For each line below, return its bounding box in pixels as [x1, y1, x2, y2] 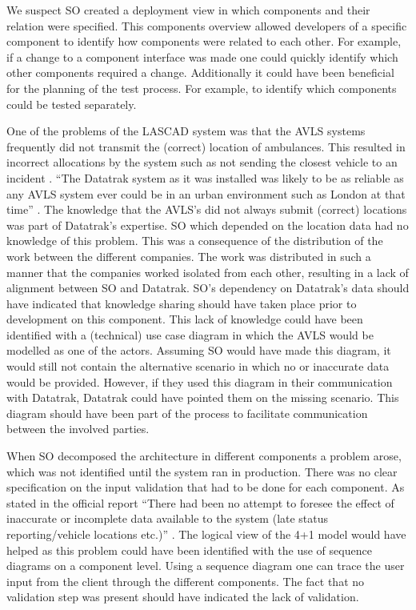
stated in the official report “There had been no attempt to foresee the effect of [6, 494, 394, 511]
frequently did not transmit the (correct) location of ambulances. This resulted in [6, 138, 406, 155]
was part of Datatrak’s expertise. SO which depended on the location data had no [6, 216, 409, 233]
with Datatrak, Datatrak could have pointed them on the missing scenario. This [6, 389, 399, 406]
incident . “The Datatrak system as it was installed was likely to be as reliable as [6, 169, 404, 186]
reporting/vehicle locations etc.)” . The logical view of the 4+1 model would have [6, 526, 406, 542]
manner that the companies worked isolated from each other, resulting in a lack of [6, 263, 409, 280]
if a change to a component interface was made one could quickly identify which [6, 48, 398, 65]
